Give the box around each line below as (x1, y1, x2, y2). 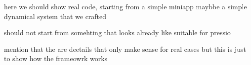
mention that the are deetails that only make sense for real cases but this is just (4, 43, 246, 54)
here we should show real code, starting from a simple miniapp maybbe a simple (4, 1, 247, 11)
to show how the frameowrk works (4, 53, 108, 64)
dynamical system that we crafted (4, 11, 107, 21)
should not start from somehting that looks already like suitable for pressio (4, 27, 231, 38)
